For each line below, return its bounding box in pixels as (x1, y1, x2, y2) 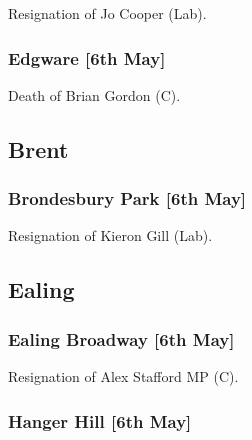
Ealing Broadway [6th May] (8, 326, 235, 351)
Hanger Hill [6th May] (8, 408, 192, 433)
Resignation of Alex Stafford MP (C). (8, 366, 239, 386)
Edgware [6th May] (8, 45, 166, 70)
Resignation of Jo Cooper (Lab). (8, 3, 207, 23)
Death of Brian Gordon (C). (8, 84, 181, 105)
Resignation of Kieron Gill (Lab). (8, 225, 213, 246)
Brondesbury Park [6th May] (8, 186, 247, 211)
